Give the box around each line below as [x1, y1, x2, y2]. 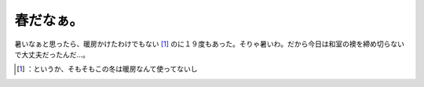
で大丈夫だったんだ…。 [14, 49, 90, 59]
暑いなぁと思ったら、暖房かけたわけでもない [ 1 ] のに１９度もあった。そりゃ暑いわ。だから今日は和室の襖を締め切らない [14, 39, 404, 49]
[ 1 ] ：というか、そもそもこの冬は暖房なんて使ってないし [16, 64, 198, 74]
